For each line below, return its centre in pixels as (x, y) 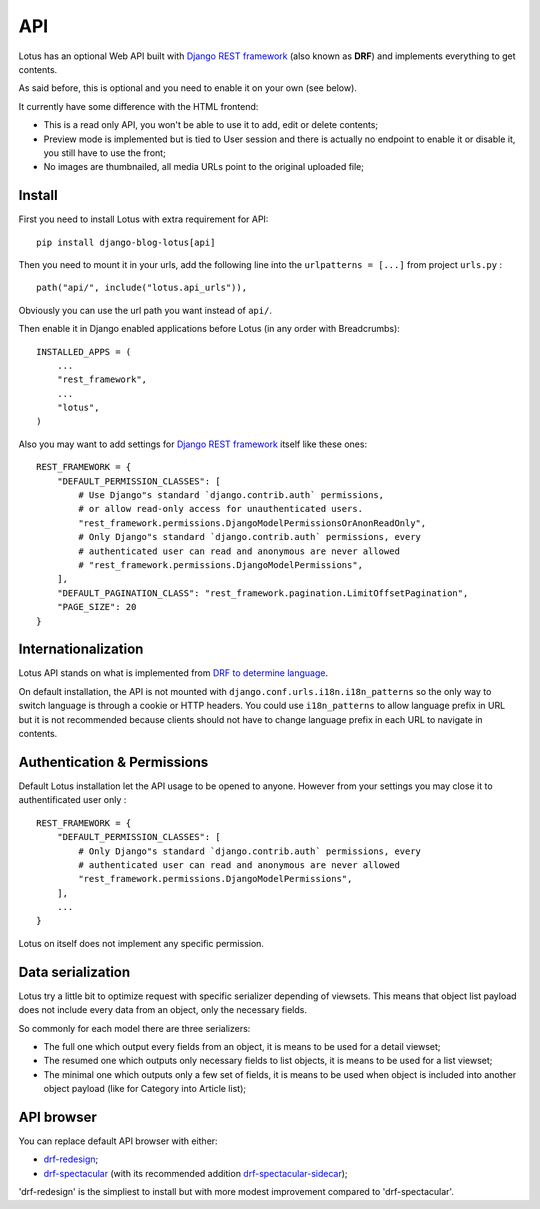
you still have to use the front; (105, 152)
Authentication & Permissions (113, 761)
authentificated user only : (72, 800)
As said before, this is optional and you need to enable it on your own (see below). (187, 88)
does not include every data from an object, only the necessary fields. (162, 1010)
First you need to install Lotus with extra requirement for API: (143, 219)
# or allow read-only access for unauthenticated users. (221, 509)
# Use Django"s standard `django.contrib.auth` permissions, (231, 495)
